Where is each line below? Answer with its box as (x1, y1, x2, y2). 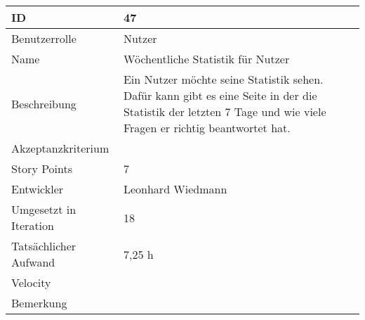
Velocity (11, 274, 51, 290)
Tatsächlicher (11, 238, 77, 254)
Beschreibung (11, 95, 77, 112)
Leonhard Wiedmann (123, 181, 227, 197)
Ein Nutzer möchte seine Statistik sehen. (123, 71, 324, 87)
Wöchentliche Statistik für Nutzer (123, 51, 290, 67)
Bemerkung (11, 295, 67, 311)
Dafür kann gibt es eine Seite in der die (123, 87, 317, 103)
